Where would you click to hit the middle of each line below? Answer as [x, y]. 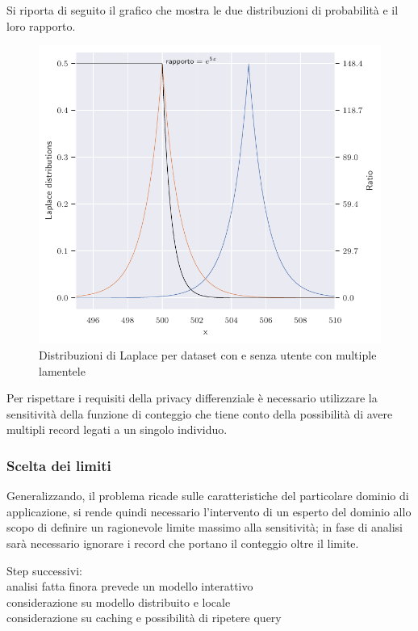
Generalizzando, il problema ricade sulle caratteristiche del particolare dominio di [208, 496]
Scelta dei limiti [59, 465]
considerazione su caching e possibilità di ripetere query [144, 618]
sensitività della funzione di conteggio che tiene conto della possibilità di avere [200, 413]
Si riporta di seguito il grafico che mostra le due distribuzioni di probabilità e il [203, 10]
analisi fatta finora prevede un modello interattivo [130, 586]
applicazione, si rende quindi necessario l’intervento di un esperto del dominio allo [209, 511]
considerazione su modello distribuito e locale [119, 602]
